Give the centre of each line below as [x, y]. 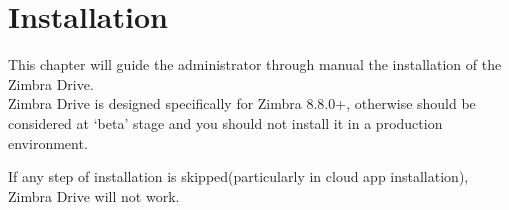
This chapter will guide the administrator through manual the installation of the [255, 64]
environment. [48, 142]
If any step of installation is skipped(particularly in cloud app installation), [238, 176]
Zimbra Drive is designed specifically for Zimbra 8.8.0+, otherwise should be [242, 103]
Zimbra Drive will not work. [94, 195]
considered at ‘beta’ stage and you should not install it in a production [225, 122]
